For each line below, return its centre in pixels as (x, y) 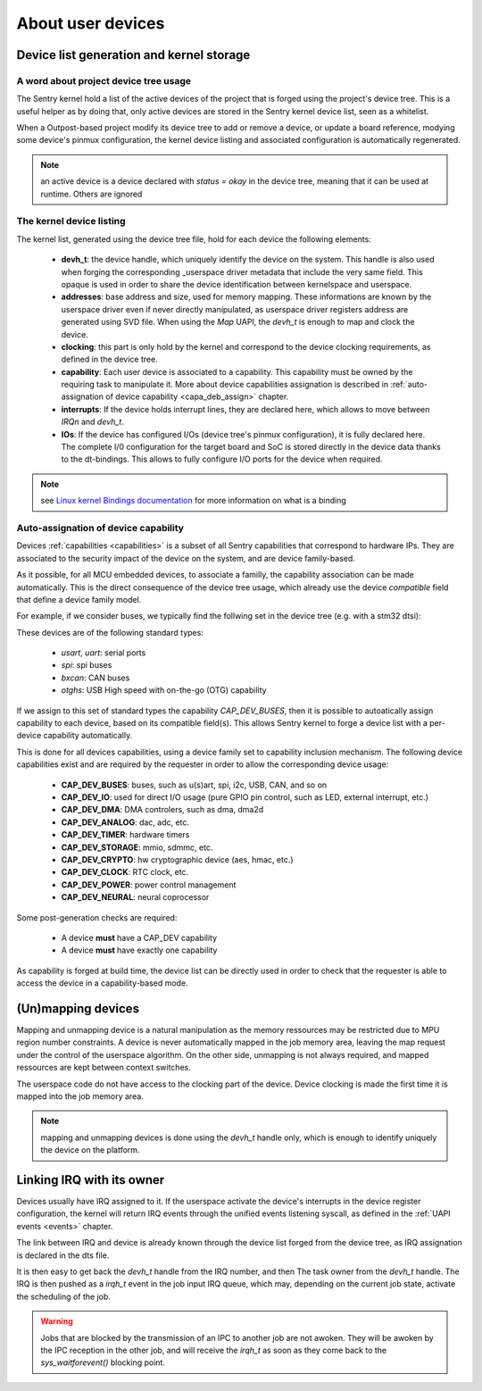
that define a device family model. (79, 599)
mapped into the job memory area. (80, 1096)
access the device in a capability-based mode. (102, 983)
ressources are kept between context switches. (104, 1068)
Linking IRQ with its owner (91, 1180)
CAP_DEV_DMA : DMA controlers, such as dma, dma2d (162, 810)
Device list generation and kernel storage (133, 55)
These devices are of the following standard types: (110, 632)
